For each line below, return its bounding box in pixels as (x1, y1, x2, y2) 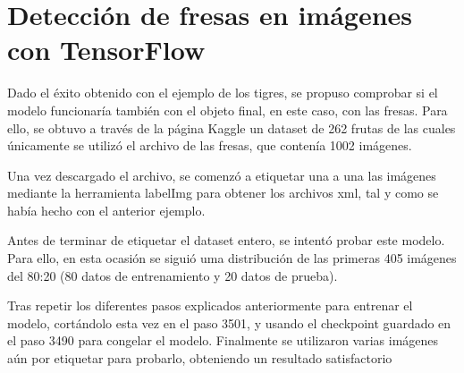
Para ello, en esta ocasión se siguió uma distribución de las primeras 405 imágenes (7, 249, 457, 267)
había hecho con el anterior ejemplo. (7, 200, 206, 219)
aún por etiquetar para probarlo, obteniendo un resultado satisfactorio (7, 349, 392, 368)
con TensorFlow (7, 31, 206, 68)
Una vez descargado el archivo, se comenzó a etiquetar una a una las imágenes (7, 165, 436, 184)
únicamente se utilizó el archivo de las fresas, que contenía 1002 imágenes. (7, 136, 412, 155)
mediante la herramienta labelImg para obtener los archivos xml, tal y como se (7, 183, 439, 202)
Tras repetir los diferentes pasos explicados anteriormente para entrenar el (7, 296, 413, 315)
